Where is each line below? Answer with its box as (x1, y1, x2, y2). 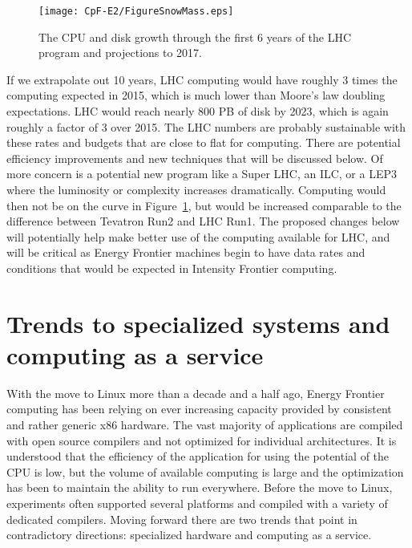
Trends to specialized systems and (6, 306, 390, 339)
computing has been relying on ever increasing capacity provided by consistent (6, 400, 392, 417)
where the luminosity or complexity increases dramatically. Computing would (6, 181, 386, 197)
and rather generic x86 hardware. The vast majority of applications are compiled (6, 416, 403, 433)
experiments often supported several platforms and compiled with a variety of (6, 495, 388, 512)
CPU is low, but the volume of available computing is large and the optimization (6, 463, 404, 480)
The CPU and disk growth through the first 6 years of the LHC (38, 28, 352, 45)
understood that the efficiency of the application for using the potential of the (6, 448, 390, 465)
